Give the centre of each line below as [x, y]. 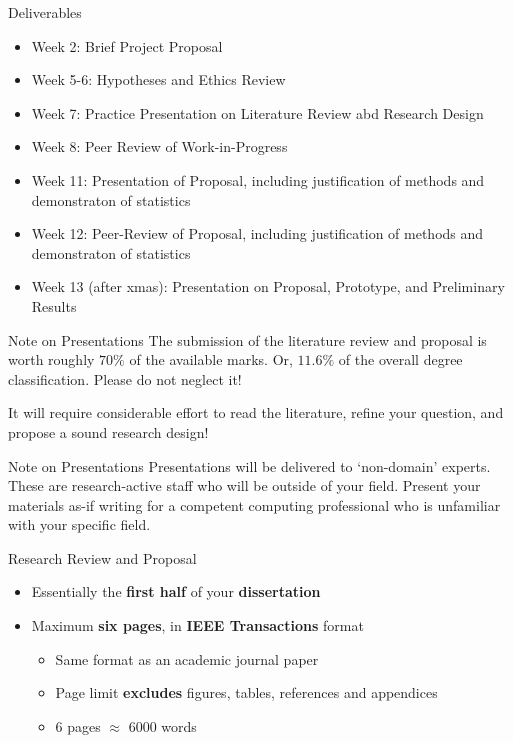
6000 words [162, 725]
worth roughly [51, 359]
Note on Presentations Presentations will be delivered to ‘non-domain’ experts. [249, 465]
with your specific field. [79, 524]
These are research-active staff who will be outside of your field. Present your [244, 485]
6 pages [78, 725]
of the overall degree [400, 359]
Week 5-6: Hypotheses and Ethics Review [158, 79]
